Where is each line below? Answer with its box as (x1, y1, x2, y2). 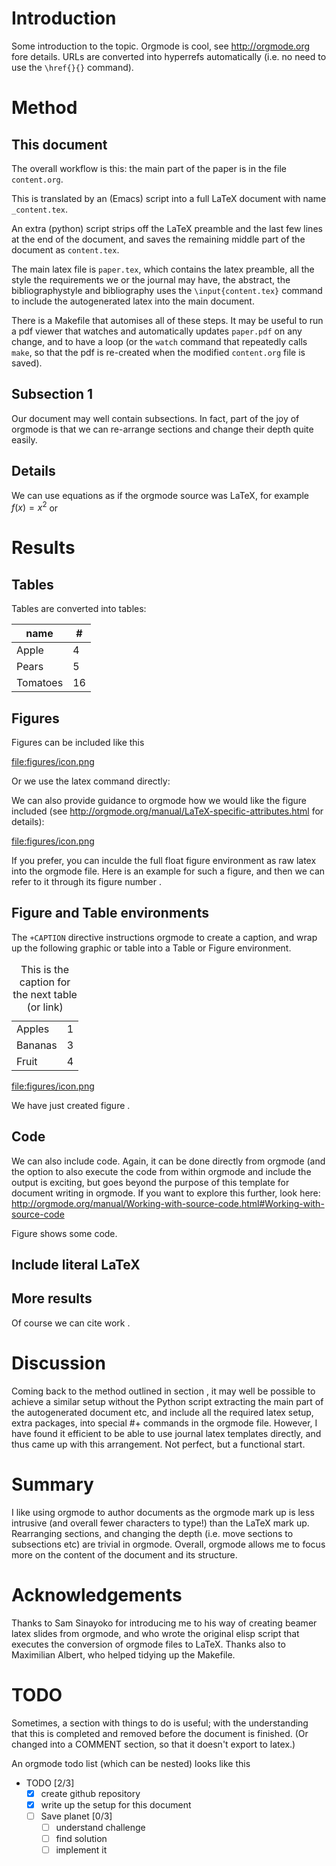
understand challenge (55, 1821, 146, 1833)
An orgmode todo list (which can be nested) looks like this (11, 1757, 251, 1769)
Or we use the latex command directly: (11, 775, 171, 787)
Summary (11, 1473, 94, 1496)
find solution (55, 1832, 108, 1844)
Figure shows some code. (11, 1227, 118, 1239)
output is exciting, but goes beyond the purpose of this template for (11, 1176, 290, 1188)
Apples (16, 1022, 50, 1036)
